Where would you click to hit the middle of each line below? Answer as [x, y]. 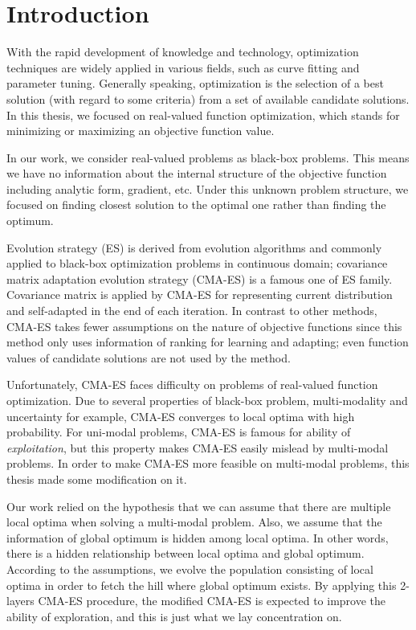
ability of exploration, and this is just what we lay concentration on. [174, 616]
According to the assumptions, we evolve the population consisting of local [190, 569]
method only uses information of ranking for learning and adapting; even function [208, 342]
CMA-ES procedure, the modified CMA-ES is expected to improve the [212, 601]
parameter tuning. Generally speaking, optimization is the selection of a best [195, 83]
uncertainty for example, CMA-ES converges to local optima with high [181, 416]
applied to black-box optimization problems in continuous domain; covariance [197, 263]
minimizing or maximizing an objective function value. [141, 131]
